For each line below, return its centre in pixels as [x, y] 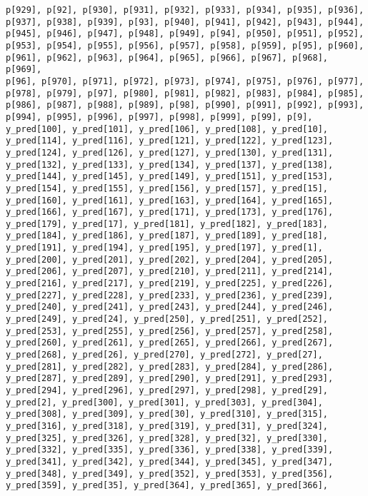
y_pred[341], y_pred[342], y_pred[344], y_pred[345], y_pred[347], [170, 461]
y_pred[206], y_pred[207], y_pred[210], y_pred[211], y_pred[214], [170, 272]
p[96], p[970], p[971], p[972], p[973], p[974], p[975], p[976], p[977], [185, 81]
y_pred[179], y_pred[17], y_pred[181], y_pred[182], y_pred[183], [167, 224]
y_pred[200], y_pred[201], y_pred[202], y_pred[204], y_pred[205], [170, 259]
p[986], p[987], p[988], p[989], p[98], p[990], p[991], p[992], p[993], [185, 105]
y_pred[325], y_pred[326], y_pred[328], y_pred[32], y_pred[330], [167, 438]
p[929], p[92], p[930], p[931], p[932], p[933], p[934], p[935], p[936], [185, 10]
